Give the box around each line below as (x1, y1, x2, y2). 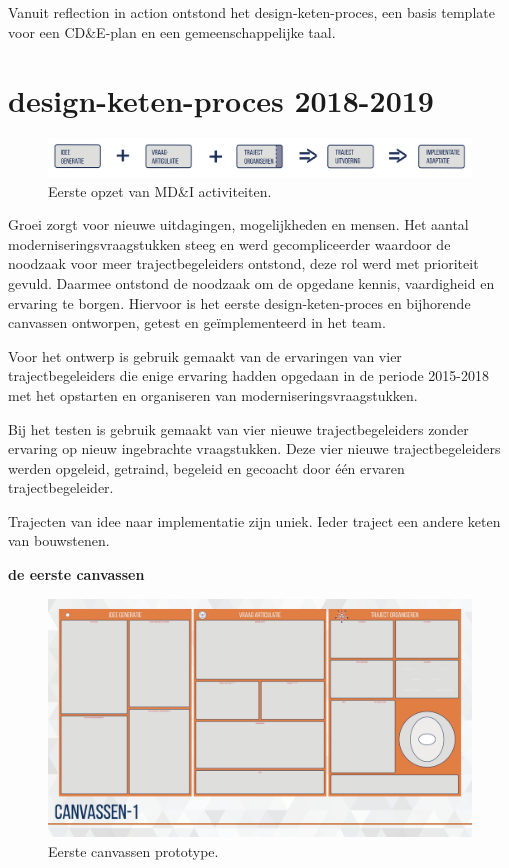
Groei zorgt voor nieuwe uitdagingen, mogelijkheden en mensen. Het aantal (8, 214, 469, 235)
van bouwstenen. (8, 530, 110, 551)
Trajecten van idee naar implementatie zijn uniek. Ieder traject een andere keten (8, 510, 501, 531)
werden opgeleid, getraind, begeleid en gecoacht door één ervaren (8, 457, 405, 478)
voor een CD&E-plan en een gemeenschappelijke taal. (8, 21, 336, 42)
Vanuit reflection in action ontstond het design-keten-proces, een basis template (8, 2, 495, 22)
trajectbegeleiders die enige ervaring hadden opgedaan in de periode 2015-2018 (8, 365, 489, 386)
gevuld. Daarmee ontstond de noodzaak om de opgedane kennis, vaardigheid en (8, 272, 495, 293)
